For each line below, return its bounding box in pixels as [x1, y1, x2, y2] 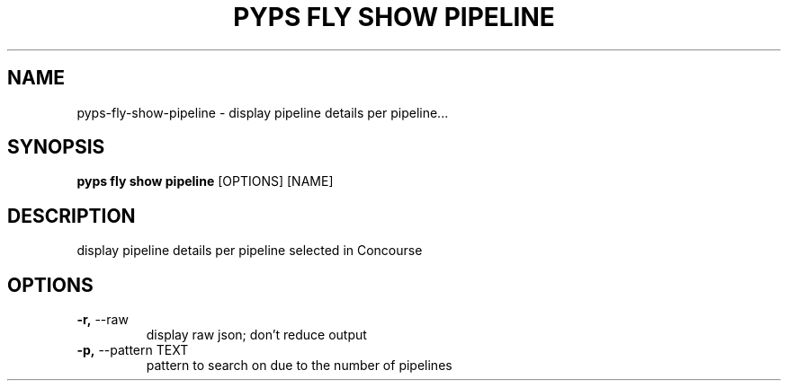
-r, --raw [76, 312, 129, 328]
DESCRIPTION [7, 204, 136, 227]
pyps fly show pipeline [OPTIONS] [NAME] [76, 173, 334, 190]
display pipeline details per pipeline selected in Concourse [76, 242, 423, 259]
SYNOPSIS [7, 136, 105, 159]
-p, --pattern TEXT [76, 342, 189, 358]
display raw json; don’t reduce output [146, 327, 367, 343]
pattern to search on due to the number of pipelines [146, 357, 452, 374]
